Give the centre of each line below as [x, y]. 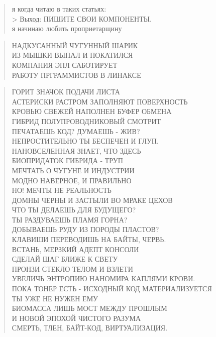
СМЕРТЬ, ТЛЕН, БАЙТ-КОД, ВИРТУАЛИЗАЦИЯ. [90, 328]
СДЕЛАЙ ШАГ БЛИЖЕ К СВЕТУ [65, 259]
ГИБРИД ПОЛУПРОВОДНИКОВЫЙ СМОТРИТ [86, 121]
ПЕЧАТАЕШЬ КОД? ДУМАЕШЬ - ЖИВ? [76, 131]
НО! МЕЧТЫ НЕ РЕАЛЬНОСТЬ [62, 190]
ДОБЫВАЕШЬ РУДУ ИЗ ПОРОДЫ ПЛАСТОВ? [85, 229]
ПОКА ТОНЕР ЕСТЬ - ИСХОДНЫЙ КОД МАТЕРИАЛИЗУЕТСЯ [112, 289]
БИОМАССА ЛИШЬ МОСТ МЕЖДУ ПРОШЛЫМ [89, 308]
